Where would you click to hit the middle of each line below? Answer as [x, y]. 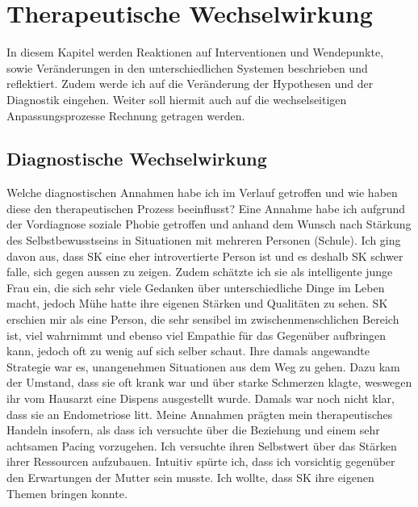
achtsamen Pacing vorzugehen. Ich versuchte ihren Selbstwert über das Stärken [202, 445]
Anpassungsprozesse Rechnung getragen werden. [126, 115]
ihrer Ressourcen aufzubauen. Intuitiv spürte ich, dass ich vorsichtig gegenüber [201, 461]
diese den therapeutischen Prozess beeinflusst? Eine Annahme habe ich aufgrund [206, 208]
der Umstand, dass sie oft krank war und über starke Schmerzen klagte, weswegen [209, 382]
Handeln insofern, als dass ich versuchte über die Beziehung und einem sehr [193, 430]
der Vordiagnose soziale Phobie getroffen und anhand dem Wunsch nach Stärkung [209, 224]
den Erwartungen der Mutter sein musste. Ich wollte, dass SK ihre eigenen [190, 477]
